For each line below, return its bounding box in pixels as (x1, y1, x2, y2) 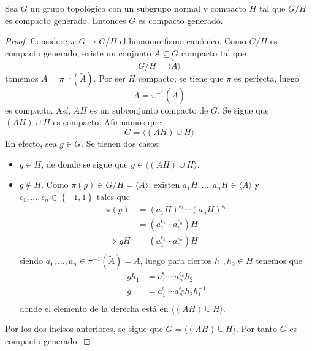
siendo (19, 254, 43, 267)
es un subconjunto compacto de (89, 103, 208, 116)
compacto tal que (181, 47, 246, 59)
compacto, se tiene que (138, 71, 224, 84)
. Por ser (93, 71, 126, 84)
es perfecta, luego (234, 71, 299, 84)
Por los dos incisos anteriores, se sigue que (5, 322, 163, 335)
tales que (96, 190, 130, 202)
